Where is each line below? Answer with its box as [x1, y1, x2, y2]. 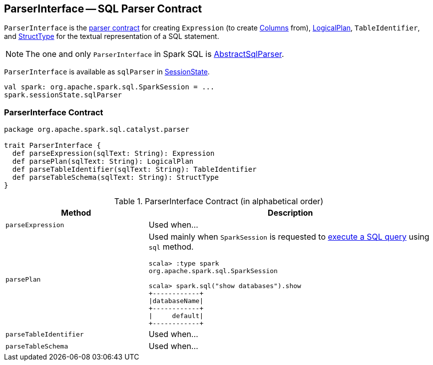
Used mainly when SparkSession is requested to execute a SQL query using [148, 232, 430, 242]
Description [268, 208, 313, 218]
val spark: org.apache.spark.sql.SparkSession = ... [4, 83, 215, 91]
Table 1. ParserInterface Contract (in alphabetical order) [114, 196, 324, 207]
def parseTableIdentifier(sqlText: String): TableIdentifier [12, 165, 257, 174]
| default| [148, 312, 204, 320]
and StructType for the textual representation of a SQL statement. [4, 32, 219, 41]
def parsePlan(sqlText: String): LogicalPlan [12, 157, 194, 166]
